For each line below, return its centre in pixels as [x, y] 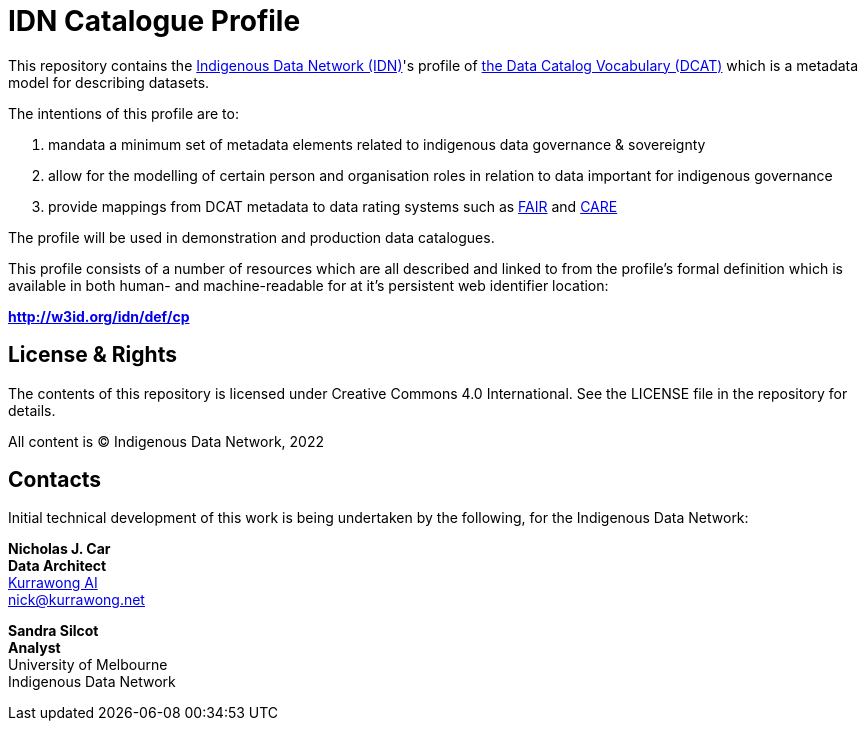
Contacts [55, 480]
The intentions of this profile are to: [123, 113]
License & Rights [92, 355]
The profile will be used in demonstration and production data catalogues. [251, 237]
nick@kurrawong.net [76, 600]
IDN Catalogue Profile [154, 21]
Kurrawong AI [53, 583]
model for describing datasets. [109, 82]
